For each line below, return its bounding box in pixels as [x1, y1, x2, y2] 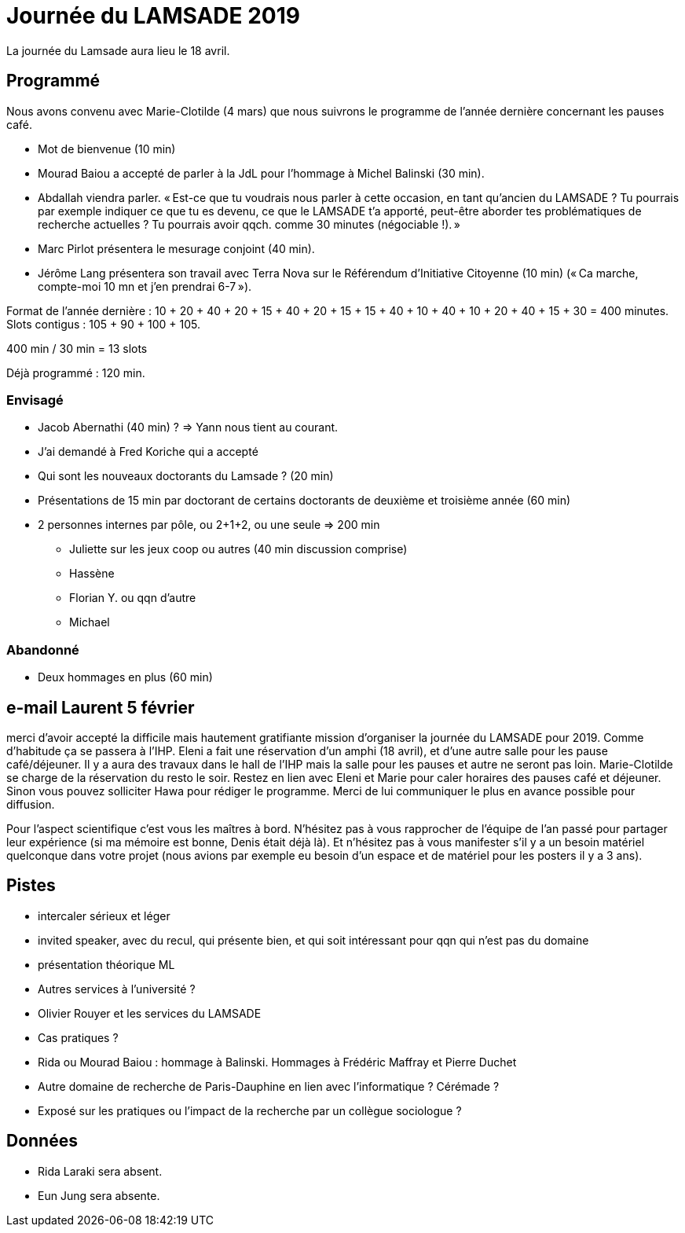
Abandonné [6, 641, 79, 658]
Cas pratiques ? [38, 1030, 119, 1044]
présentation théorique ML [38, 957, 175, 971]
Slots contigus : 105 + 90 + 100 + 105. [6, 317, 200, 331]
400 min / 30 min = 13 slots [6, 341, 148, 355]
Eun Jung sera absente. [38, 1188, 160, 1202]
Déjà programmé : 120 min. [6, 365, 145, 380]
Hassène [69, 567, 115, 581]
